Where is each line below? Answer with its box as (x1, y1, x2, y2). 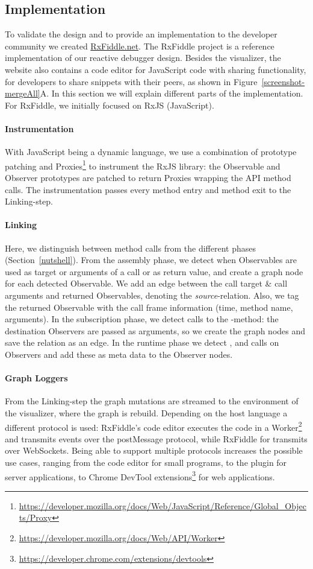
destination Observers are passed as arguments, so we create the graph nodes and (5, 324, 306, 337)
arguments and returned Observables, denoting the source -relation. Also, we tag (5, 288, 299, 301)
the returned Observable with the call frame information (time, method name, (5, 300, 293, 313)
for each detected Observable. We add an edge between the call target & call (5, 277, 288, 290)
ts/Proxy (19, 511, 52, 524)
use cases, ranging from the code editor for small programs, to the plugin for (5, 456, 287, 468)
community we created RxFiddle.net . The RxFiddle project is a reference (5, 39, 274, 52)
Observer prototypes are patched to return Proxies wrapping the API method (5, 171, 291, 183)
